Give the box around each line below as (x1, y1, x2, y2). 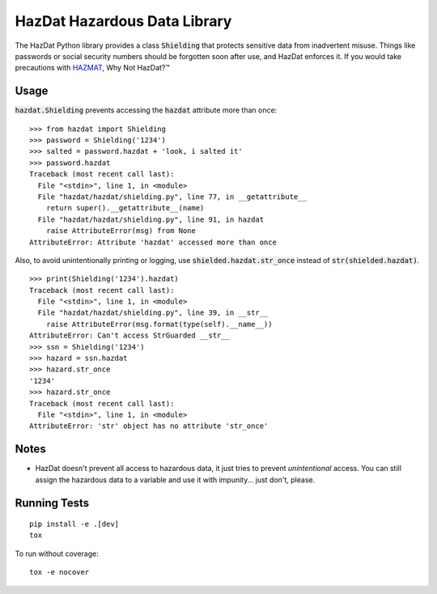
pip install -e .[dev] (29, 520, 120, 529)
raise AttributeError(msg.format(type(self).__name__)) (45, 320, 273, 329)
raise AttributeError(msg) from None (45, 227, 196, 235)
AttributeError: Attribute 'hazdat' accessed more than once (29, 237, 277, 247)
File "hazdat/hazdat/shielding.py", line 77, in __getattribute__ (37, 192, 307, 202)
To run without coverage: (15, 549, 99, 558)
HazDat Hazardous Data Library (15, 12, 232, 30)
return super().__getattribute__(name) (45, 203, 205, 213)
